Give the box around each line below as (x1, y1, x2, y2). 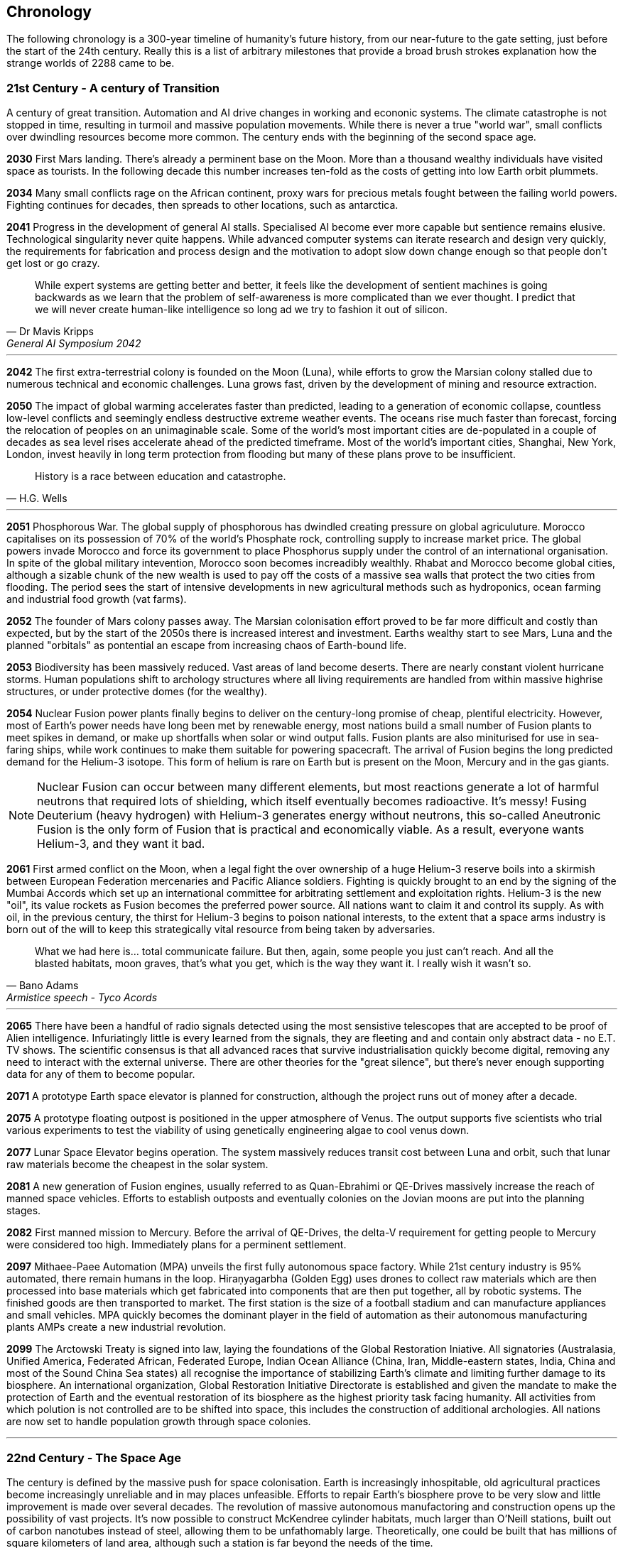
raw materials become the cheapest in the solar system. (6, 1158, 269, 1171)
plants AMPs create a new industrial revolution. (6, 1321, 227, 1334)
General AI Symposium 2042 (6, 337, 141, 350)
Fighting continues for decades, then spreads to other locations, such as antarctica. (6, 199, 399, 212)
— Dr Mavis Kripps (6, 325, 94, 338)
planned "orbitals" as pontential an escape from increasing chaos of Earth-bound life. (6, 639, 407, 652)
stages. (6, 1204, 41, 1217)
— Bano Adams (6, 979, 79, 992)
